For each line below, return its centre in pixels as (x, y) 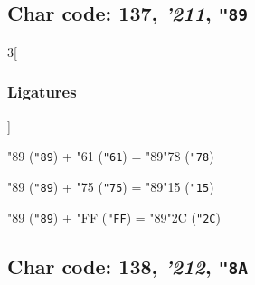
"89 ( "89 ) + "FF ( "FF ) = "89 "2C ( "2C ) (114, 217)
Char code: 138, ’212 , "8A (127, 266)
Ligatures (42, 92)
